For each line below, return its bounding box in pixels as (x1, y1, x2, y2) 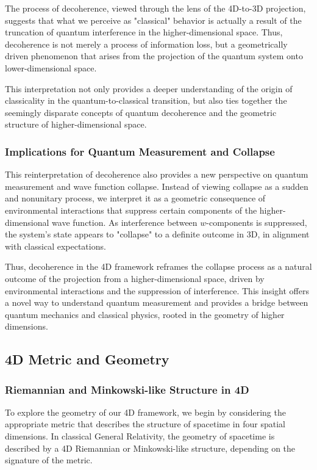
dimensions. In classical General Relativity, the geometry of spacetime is (5, 430, 275, 443)
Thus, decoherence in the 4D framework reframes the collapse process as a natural (5, 260, 312, 273)
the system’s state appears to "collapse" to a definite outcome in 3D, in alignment (5, 228, 310, 240)
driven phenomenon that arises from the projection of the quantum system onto (5, 49, 303, 62)
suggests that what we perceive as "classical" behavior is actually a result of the (5, 13, 302, 26)
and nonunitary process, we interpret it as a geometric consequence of (5, 192, 266, 204)
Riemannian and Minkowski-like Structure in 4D (5, 381, 249, 397)
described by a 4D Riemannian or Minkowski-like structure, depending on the (5, 441, 296, 454)
